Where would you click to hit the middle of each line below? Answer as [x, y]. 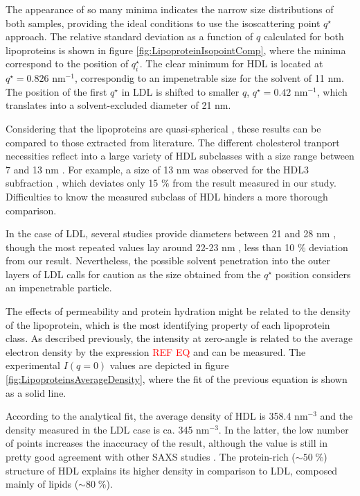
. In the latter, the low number [283, 429]
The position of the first [56, 91]
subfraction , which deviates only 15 [82, 183]
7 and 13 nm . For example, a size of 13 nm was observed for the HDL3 [157, 169]
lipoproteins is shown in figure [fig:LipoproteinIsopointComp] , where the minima [176, 50]
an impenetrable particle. [59, 288]
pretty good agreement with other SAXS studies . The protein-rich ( [151, 457]
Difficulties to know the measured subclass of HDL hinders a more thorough [167, 196]
